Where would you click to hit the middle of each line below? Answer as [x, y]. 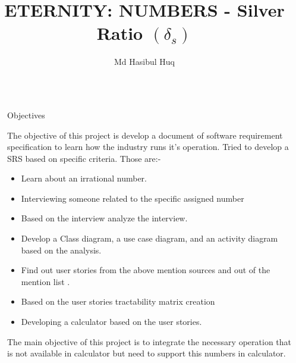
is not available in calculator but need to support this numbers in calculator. [147, 353]
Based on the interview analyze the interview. [104, 218]
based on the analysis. [61, 250]
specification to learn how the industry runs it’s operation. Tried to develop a [148, 147]
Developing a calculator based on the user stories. [111, 322]
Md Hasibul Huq [144, 62]
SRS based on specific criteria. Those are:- [84, 158]
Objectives [26, 115]
